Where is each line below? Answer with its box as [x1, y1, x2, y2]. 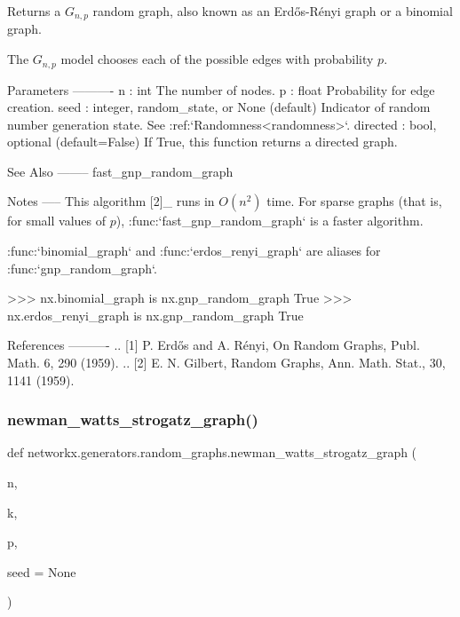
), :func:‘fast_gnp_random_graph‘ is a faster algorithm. [115, 211, 424, 230]
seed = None [7, 562, 76, 581]
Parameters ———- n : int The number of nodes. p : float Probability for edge [7, 80, 435, 99]
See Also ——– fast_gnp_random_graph [7, 162, 234, 180]
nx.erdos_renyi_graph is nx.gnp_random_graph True [7, 305, 304, 324]
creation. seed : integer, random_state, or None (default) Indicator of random [7, 98, 431, 116]
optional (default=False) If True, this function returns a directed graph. [7, 132, 398, 151]
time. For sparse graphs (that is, [266, 192, 442, 210]
